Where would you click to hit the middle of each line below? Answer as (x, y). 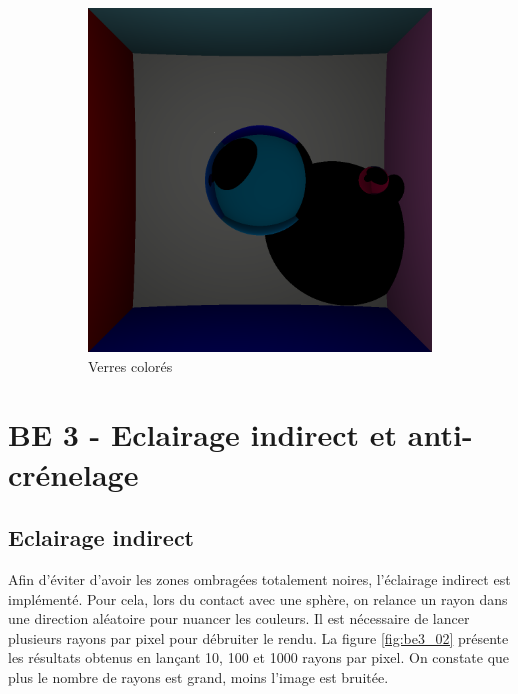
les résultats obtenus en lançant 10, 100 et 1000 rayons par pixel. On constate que (259, 657)
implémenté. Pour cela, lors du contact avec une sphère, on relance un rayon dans (258, 598)
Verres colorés (130, 365)
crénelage (73, 473)
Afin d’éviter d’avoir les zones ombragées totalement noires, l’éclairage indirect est (259, 578)
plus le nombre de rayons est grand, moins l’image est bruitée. (198, 676)
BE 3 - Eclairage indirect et (203, 434)
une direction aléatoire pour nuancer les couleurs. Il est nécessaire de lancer (239, 618)
